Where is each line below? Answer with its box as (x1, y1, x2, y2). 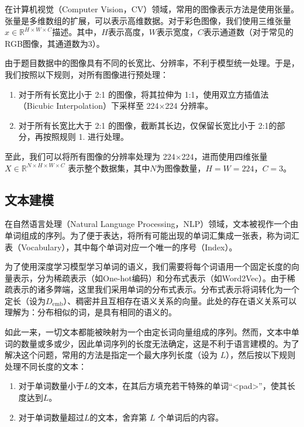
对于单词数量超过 (18, 411, 84, 423)
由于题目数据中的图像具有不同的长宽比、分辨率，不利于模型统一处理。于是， (5, 57, 299, 69)
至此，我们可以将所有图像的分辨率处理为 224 (5, 150, 175, 162)
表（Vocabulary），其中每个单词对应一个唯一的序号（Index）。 (5, 240, 237, 253)
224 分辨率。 (165, 99, 213, 112)
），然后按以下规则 (226, 349, 296, 361)
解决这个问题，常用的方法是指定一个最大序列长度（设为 (5, 349, 217, 361)
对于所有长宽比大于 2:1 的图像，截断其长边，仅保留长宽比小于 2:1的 (18, 119, 277, 131)
